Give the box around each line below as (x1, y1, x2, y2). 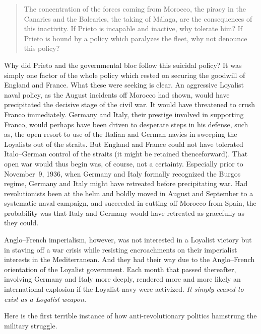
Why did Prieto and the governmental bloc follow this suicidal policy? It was (4, 59, 242, 70)
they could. (4, 217, 39, 228)
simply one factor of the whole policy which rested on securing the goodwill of (4, 69, 245, 80)
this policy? (24, 43, 60, 53)
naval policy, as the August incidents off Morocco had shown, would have (4, 89, 230, 100)
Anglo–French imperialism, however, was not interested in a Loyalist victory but (4, 234, 252, 245)
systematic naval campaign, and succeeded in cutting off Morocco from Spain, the (4, 198, 256, 208)
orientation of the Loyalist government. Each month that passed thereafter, (4, 264, 236, 274)
